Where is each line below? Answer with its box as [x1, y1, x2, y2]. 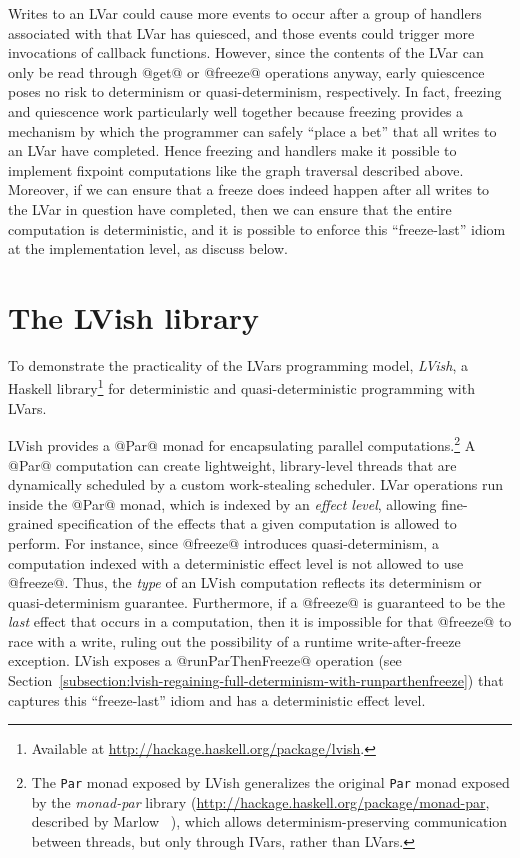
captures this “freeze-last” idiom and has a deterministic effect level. [8, 689, 426, 710]
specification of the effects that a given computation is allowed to [57, 513, 457, 534]
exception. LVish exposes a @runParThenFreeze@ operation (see [8, 650, 402, 671]
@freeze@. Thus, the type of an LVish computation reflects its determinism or [8, 572, 482, 593]
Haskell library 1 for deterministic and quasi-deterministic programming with [8, 375, 475, 399]
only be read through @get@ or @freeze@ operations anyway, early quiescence [8, 61, 485, 82]
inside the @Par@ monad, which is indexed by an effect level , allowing [8, 493, 437, 514]
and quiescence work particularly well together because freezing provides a [8, 100, 464, 121]
